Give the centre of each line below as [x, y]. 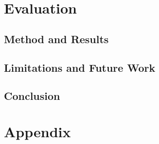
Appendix [37, 131]
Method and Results [56, 39]
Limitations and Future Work [80, 67]
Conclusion [32, 96]
